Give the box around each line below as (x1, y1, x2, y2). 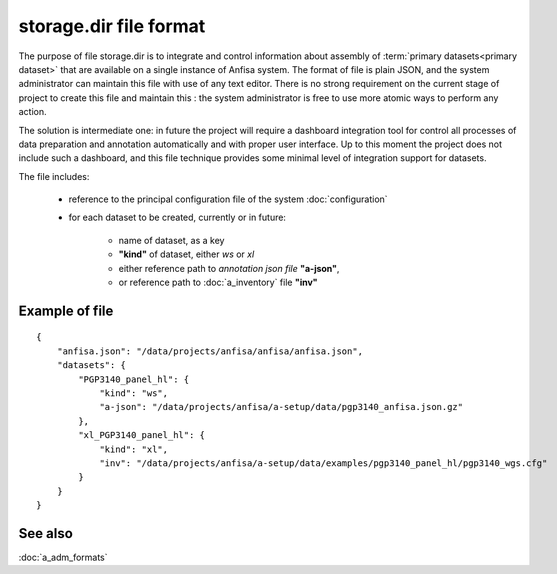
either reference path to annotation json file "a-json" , (118, 262, 340, 274)
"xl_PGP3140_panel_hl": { (78, 430, 205, 441)
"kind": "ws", (99, 387, 169, 399)
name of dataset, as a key (118, 234, 225, 246)
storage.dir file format (18, 15, 206, 37)
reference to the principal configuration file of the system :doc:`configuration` (68, 193, 389, 205)
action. (18, 106, 47, 118)
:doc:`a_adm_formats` (18, 551, 109, 564)
